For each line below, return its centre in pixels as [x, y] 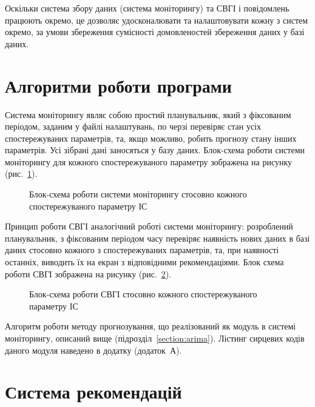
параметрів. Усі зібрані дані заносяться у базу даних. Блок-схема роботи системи [155, 150]
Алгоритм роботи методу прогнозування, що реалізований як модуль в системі [151, 326]
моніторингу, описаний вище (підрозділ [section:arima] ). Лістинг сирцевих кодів [155, 338]
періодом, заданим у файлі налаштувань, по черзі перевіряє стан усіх [133, 126]
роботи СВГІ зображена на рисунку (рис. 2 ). [88, 273]
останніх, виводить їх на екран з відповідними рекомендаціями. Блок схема [144, 262]
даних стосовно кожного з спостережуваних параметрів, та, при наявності [142, 250]
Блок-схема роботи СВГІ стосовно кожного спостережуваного [143, 294]
